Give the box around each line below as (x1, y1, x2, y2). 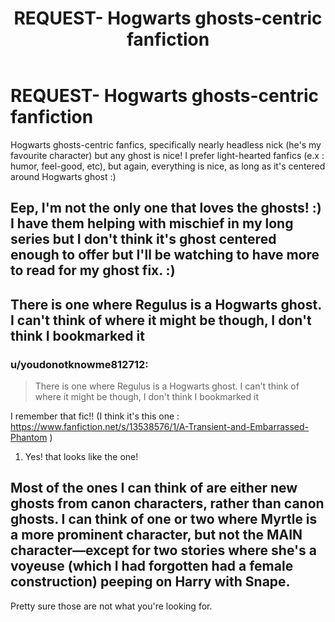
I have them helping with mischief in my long (10, 215, 294, 232)
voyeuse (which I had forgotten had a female (10, 558, 294, 575)
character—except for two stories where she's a (10, 542, 317, 559)
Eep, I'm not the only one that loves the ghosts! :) (10, 200, 322, 217)
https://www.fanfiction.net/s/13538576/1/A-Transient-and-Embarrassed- (10, 421, 309, 433)
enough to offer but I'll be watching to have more (10, 247, 320, 264)
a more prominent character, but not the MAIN (10, 527, 303, 544)
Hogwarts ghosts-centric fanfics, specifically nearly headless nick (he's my (10, 138, 322, 151)
